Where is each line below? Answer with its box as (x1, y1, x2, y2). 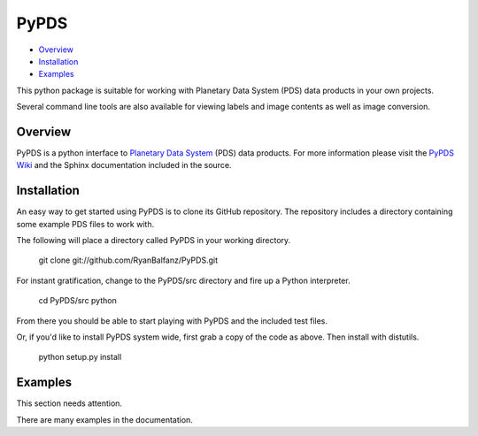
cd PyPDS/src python (38, 295, 117, 306)
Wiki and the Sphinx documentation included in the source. (16, 160, 232, 171)
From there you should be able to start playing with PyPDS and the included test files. (16, 315, 328, 326)
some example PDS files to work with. (16, 218, 155, 229)
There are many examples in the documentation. (16, 414, 194, 425)
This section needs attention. (16, 398, 123, 409)
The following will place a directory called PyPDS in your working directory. (16, 235, 291, 246)
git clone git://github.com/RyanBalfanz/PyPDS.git (38, 255, 219, 265)
